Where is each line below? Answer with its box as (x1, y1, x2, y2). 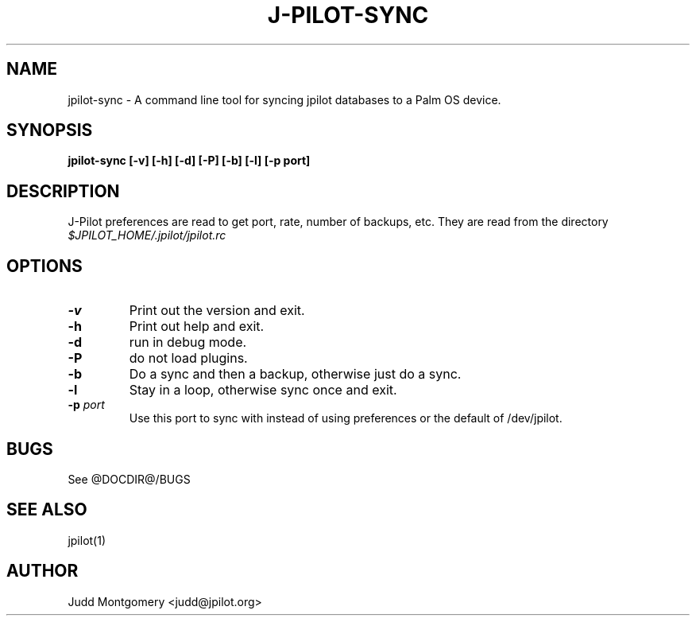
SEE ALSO (6, 500, 87, 520)
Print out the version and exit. (129, 302, 305, 319)
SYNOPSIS (6, 120, 93, 141)
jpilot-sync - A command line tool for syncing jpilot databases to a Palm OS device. (68, 92, 501, 107)
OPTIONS (6, 255, 83, 276)
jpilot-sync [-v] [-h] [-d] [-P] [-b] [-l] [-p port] (68, 154, 311, 168)
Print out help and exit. (129, 318, 265, 335)
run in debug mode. (129, 334, 247, 351)
